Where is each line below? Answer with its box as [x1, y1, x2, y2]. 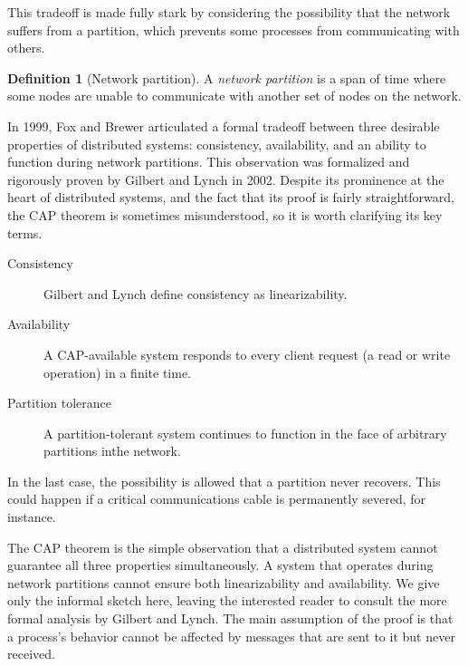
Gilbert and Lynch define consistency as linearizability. [43, 284, 348, 303]
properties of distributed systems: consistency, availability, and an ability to [7, 134, 426, 153]
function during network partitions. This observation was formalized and [7, 152, 410, 171]
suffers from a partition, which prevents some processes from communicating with [7, 20, 460, 39]
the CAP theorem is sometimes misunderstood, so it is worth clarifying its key [7, 205, 443, 224]
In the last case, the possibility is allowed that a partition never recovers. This [7, 471, 441, 490]
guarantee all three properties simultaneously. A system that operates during [7, 555, 434, 574]
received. [7, 644, 55, 663]
